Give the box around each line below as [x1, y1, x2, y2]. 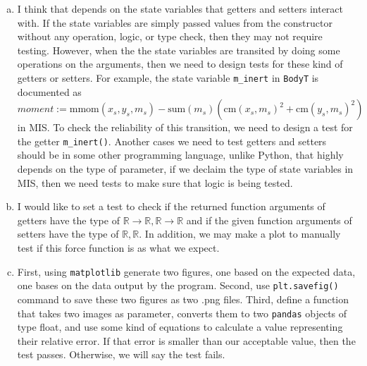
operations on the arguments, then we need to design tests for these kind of [17, 56, 343, 71]
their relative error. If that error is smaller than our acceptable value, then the [17, 333, 356, 348]
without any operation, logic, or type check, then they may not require [17, 29, 323, 44]
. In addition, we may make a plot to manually [139, 226, 341, 241]
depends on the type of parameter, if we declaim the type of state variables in [17, 161, 354, 176]
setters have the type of [17, 226, 119, 241]
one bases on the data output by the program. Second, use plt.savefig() [17, 278, 339, 293]
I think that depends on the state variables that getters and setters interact [17, 1, 344, 16]
